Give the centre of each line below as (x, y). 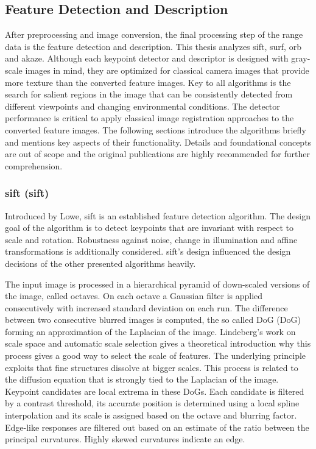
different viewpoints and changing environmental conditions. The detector (142, 106)
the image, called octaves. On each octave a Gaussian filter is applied (134, 296)
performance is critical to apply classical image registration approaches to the (149, 118)
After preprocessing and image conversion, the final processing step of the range (154, 34)
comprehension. (34, 165)
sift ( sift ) (27, 193)
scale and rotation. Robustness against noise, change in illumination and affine (151, 239)
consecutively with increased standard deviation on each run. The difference (146, 307)
